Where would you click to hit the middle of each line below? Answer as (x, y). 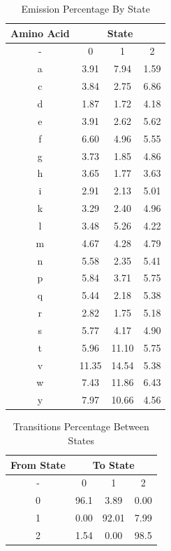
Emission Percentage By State (85, 8)
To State (113, 464)
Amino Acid (40, 33)
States (81, 440)
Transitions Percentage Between (81, 426)
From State (38, 464)
